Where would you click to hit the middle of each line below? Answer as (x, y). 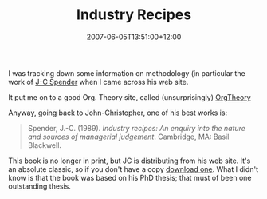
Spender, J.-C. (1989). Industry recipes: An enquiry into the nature (136, 128)
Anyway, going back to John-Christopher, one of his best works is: (118, 113)
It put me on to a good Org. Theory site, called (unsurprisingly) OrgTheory (130, 97)
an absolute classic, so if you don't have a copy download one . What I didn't (133, 169)
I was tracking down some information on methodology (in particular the (127, 73)
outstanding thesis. (40, 186)
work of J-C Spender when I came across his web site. (98, 82)
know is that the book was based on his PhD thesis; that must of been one (130, 177)
